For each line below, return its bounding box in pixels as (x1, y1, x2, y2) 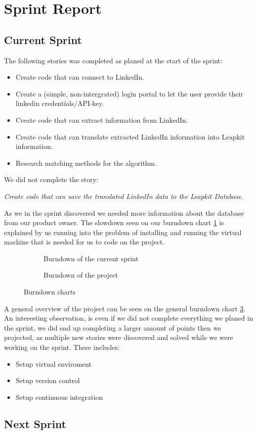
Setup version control (15, 375, 80, 386)
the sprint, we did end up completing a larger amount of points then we (4, 322, 221, 333)
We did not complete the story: (4, 174, 99, 185)
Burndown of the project (43, 270, 118, 280)
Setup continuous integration (15, 391, 103, 402)
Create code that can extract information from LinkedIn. (15, 114, 188, 125)
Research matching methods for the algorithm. (15, 157, 157, 168)
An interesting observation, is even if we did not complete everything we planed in (4, 313, 253, 323)
